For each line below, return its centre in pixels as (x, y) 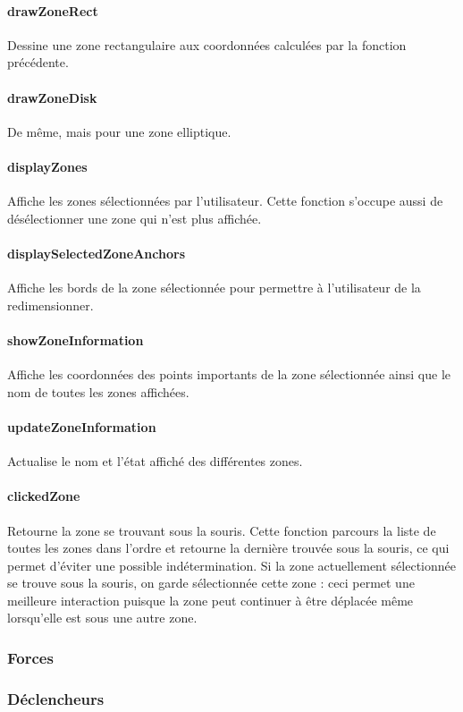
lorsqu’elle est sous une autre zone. (102, 618)
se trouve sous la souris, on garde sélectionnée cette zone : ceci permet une (211, 583)
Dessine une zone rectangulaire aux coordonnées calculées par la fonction (207, 44)
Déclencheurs (56, 698)
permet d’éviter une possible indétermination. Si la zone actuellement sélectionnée (231, 565)
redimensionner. (51, 305)
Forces (30, 657)
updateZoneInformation (82, 426)
